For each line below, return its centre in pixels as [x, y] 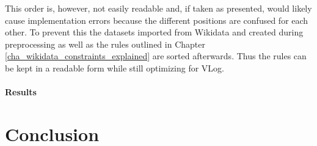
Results [21, 92]
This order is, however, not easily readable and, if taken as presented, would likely [158, 8]
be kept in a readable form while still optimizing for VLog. [115, 68]
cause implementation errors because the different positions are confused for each [157, 20]
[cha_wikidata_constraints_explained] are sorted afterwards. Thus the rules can [156, 56]
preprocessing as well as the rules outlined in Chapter [105, 44]
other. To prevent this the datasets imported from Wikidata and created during [154, 32]
